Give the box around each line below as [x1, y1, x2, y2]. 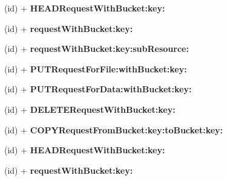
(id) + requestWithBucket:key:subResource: [4, 42, 189, 55]
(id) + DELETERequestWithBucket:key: [4, 103, 176, 115]
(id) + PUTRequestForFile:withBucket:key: [4, 62, 187, 75]
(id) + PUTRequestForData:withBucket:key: [4, 83, 192, 95]
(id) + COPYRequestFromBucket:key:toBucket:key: [4, 123, 223, 136]
